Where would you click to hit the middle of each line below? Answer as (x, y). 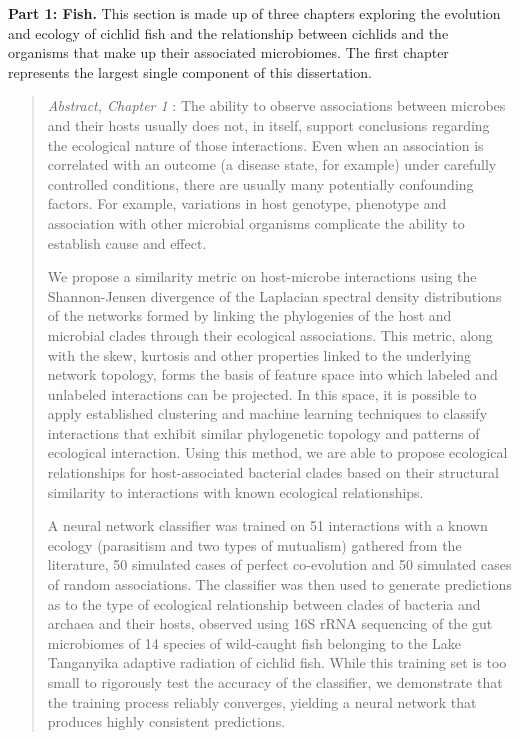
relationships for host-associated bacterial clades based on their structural (273, 472)
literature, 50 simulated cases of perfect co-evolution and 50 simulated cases (279, 564)
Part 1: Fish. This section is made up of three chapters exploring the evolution (254, 13)
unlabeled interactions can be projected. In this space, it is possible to (262, 393)
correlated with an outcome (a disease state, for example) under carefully (272, 164)
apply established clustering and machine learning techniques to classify (267, 413)
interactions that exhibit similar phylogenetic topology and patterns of (263, 432)
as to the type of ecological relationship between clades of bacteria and (264, 603)
